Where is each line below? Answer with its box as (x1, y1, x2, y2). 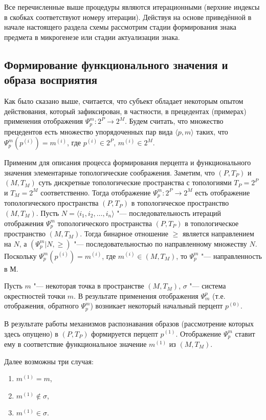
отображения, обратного (4, 300, 79, 311)
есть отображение (195, 187, 250, 197)
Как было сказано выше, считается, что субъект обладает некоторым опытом (4, 95, 243, 106)
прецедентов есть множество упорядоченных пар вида (4, 126, 173, 137)
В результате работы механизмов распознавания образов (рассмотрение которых (4, 318, 254, 328)
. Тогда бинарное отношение (80, 228, 168, 239)
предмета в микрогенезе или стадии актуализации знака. (4, 31, 180, 42)
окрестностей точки (4, 290, 65, 301)
